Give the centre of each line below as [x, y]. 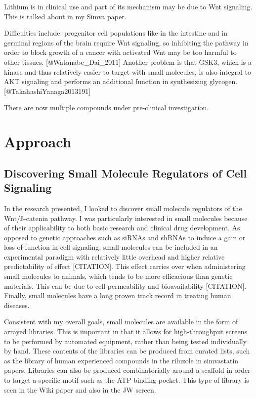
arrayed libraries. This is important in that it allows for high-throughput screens [126, 332]
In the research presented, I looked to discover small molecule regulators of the [123, 208]
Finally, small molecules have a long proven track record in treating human [118, 295]
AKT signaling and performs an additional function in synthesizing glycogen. [121, 81]
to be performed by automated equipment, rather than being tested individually [126, 341]
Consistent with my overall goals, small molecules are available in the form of [121, 322]
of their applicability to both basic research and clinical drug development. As [122, 228]
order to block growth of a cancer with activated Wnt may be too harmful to [120, 52]
